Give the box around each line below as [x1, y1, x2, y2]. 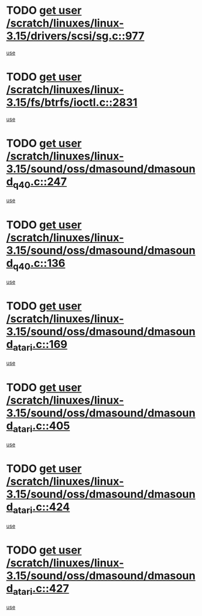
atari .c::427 [13, 581, 69, 597]
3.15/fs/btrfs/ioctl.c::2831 [6, 96, 138, 109]
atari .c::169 [13, 338, 68, 353]
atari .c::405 [13, 419, 70, 435]
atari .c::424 [13, 500, 70, 516]
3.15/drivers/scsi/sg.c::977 [6, 29, 145, 43]
